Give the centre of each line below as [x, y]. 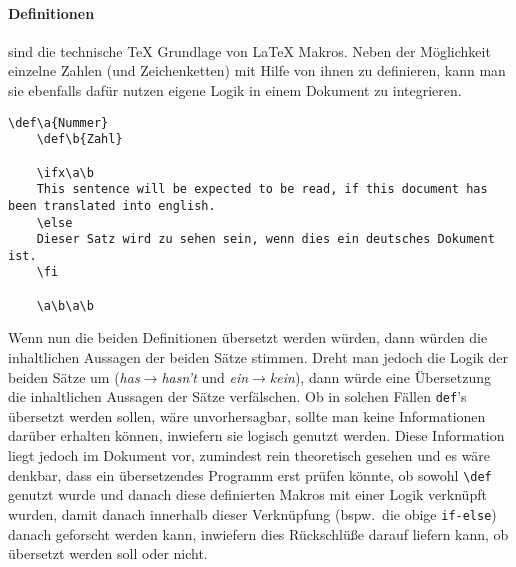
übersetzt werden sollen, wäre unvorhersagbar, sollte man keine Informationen [247, 415]
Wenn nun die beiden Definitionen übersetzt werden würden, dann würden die [248, 337]
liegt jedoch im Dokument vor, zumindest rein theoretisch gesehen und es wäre [249, 455]
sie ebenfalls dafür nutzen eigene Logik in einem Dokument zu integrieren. [235, 89]
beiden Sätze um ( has [74, 376]
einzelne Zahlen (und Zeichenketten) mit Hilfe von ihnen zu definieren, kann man [257, 70]
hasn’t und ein [205, 376]
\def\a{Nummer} [58, 122]
